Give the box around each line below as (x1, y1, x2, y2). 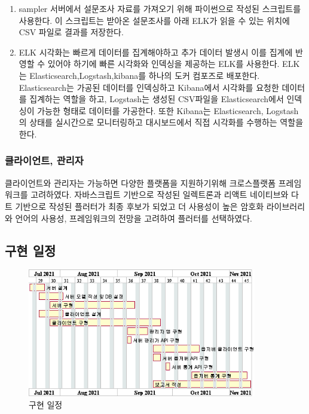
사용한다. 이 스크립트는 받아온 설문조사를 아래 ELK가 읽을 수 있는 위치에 (19, 14, 290, 26)
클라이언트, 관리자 (5, 153, 84, 168)
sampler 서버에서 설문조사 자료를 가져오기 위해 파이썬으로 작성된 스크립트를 (19, 2, 301, 14)
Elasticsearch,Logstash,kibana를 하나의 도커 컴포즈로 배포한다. (29, 69, 260, 81)
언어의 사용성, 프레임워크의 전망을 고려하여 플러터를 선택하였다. (15, 211, 252, 224)
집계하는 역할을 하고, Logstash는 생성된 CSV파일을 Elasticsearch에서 (29, 93, 284, 105)
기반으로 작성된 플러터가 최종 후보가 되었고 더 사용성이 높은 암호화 (15, 200, 264, 212)
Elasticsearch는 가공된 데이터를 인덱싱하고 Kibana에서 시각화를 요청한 (19, 81, 279, 93)
